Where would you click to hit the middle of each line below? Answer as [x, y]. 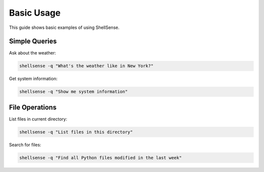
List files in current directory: [38, 119]
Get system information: [33, 79]
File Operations [33, 107]
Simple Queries [33, 41]
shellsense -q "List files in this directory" [76, 132]
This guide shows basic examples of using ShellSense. [64, 27]
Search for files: [25, 145]
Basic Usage [35, 13]
